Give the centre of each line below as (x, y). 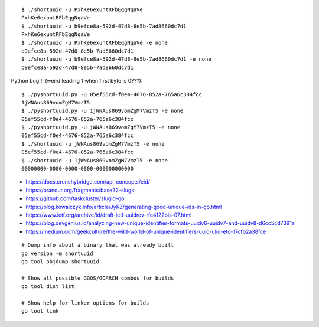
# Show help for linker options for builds (85, 303)
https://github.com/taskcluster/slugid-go (75, 198)
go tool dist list (48, 287)
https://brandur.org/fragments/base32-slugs (80, 190)
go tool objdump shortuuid (61, 261)
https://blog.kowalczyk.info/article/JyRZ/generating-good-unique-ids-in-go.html (124, 207)
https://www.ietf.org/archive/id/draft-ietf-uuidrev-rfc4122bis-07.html (109, 215)
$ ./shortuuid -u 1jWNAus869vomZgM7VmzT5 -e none (95, 160)
